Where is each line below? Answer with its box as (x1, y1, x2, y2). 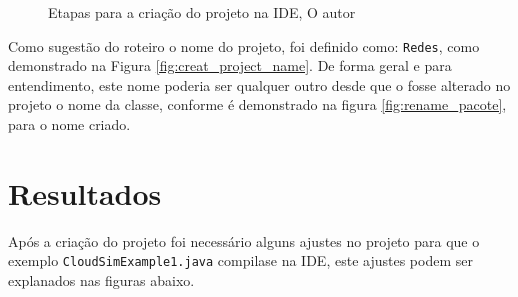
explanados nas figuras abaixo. (8, 270, 195, 290)
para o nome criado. (8, 114, 131, 135)
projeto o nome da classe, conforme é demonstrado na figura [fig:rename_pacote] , (8, 94, 507, 115)
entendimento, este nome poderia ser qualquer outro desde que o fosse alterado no (8, 74, 511, 95)
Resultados (8, 172, 162, 213)
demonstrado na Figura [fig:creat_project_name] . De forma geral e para (8, 55, 452, 76)
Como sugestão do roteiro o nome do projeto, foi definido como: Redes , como (8, 35, 480, 56)
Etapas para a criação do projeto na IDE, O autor (48, 2, 356, 22)
